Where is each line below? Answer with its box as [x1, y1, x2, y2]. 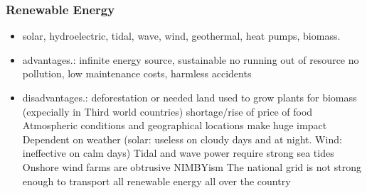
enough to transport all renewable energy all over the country [22, 173, 291, 188]
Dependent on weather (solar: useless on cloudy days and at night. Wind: [22, 131, 342, 146]
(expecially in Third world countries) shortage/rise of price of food [22, 104, 313, 118]
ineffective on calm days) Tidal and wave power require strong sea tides [22, 145, 334, 160]
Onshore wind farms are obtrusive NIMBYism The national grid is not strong [22, 159, 361, 174]
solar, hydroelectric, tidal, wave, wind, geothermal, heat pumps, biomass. [22, 28, 341, 43]
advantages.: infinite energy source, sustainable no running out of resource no [22, 52, 359, 67]
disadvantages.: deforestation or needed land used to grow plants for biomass [22, 90, 357, 104]
